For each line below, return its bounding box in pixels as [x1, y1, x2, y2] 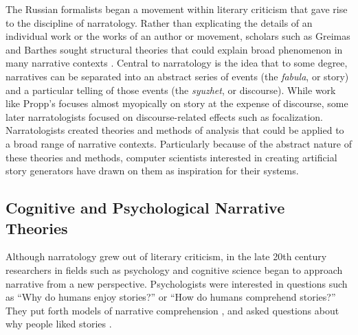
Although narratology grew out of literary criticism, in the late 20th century [5, 249, 327, 264]
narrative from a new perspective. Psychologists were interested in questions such [5, 276, 348, 290]
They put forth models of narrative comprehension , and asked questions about [5, 303, 339, 317]
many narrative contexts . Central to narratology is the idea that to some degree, [5, 56, 348, 70]
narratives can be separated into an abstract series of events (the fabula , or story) [5, 69, 349, 83]
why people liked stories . [5, 316, 112, 331]
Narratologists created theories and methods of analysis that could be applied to [5, 123, 344, 137]
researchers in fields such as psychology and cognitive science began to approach [5, 262, 343, 277]
